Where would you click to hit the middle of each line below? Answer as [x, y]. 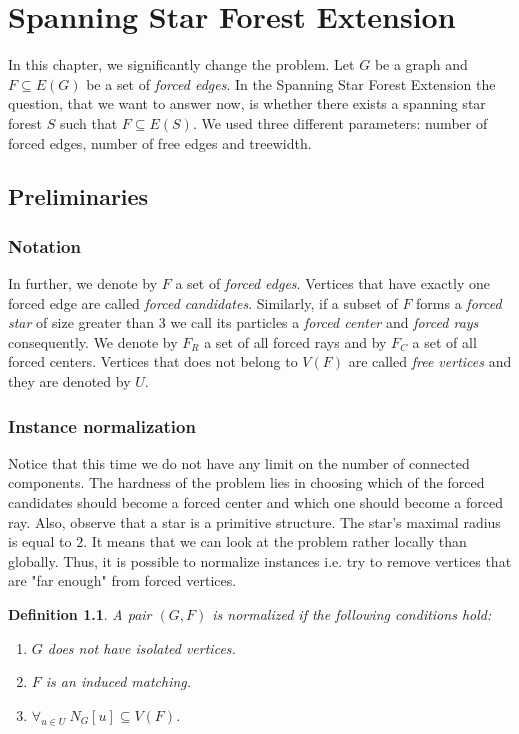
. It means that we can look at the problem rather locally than [275, 541]
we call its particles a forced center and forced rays [324, 322]
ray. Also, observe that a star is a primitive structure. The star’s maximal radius [254, 521]
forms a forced [459, 302]
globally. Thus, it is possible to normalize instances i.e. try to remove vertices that [260, 560]
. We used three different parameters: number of [340, 122]
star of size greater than [81, 322]
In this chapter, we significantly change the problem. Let [181, 64]
